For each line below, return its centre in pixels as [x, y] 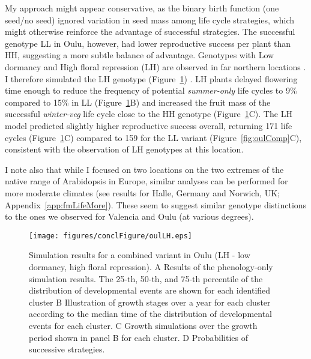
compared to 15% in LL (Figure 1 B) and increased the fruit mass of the [138, 102]
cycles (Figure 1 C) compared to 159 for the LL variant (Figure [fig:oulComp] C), [153, 137]
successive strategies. [67, 349]
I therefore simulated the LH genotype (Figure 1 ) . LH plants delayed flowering [151, 78]
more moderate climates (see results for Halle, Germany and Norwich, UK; [142, 192]
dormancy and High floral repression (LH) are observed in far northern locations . [155, 66]
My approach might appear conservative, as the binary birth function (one [142, 8]
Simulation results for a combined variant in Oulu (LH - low [140, 255]
